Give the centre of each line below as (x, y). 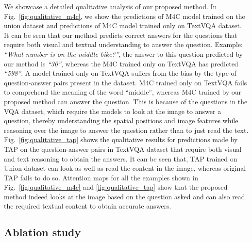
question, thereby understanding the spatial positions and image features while (121, 121)
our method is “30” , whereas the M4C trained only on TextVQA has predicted (121, 63)
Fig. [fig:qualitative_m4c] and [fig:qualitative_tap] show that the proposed (116, 187)
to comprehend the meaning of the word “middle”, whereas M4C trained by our (123, 92)
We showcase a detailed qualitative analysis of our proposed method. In (110, 6)
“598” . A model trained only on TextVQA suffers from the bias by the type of (120, 73)
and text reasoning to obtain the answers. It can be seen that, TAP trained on (121, 158)
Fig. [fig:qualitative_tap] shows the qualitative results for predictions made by (121, 139)
